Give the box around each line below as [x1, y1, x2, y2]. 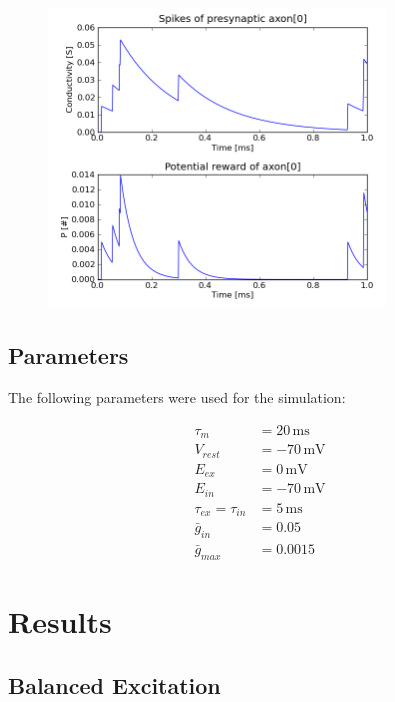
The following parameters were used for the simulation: [8, 387, 346, 408]
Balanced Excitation [8, 669, 221, 700]
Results [8, 601, 112, 642]
